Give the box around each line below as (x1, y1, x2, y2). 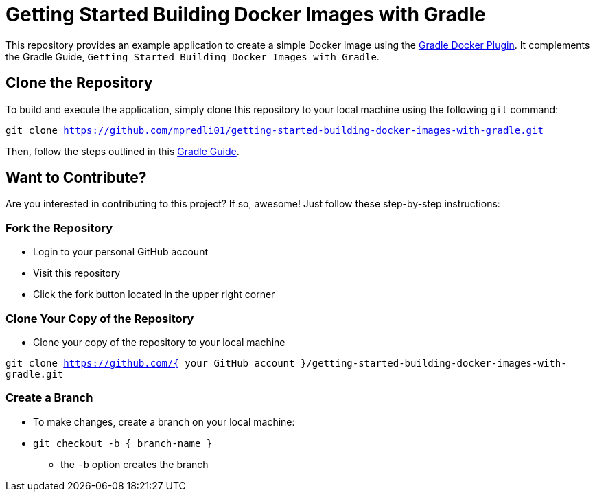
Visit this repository (33, 267, 121, 279)
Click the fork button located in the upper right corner (33, 288, 275, 301)
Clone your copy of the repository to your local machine (33, 336, 285, 348)
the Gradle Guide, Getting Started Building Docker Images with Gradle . (5, 50, 380, 62)
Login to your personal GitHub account (33, 246, 208, 258)
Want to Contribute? (5, 169, 147, 187)
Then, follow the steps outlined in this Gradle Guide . (5, 145, 240, 157)
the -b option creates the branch (60, 458, 209, 470)
